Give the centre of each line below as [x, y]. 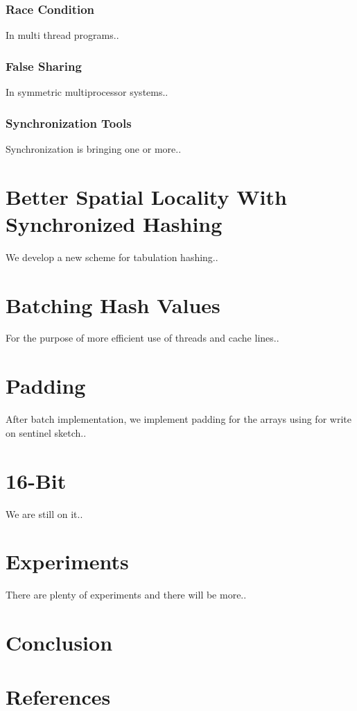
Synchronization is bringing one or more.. [94, 148]
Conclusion [59, 642]
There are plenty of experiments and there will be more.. [126, 595]
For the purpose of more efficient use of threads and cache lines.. [142, 338]
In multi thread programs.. [62, 35]
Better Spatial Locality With [146, 196]
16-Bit [36, 480]
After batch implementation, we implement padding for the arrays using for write [178, 419]
